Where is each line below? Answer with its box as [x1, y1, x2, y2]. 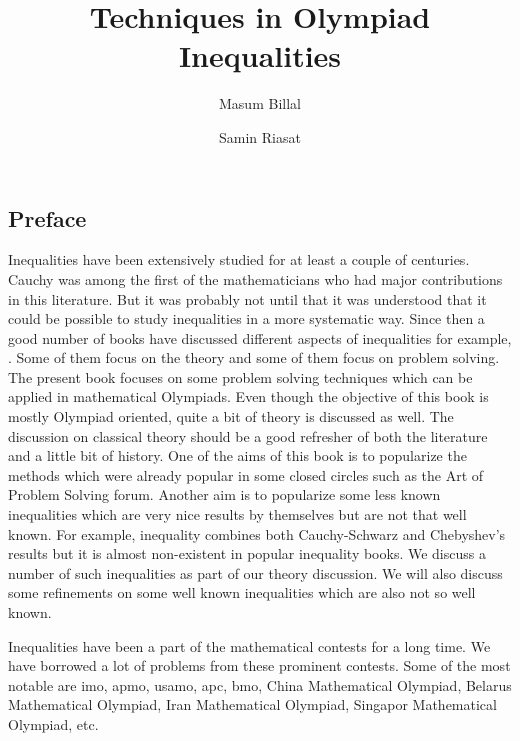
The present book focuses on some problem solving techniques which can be [8, 366, 473, 387]
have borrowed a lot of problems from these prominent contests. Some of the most [8, 655, 511, 676]
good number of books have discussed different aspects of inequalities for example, [8, 327, 512, 348]
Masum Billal [219, 93, 301, 114]
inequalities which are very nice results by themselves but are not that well [8, 504, 467, 525]
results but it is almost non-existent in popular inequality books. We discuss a [8, 543, 486, 564]
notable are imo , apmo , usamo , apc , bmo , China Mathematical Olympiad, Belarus [8, 674, 512, 695]
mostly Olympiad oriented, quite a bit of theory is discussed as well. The [8, 406, 454, 427]
